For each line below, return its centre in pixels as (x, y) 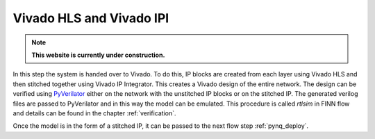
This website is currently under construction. (98, 55)
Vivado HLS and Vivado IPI (91, 18)
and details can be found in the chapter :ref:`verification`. (94, 113)
